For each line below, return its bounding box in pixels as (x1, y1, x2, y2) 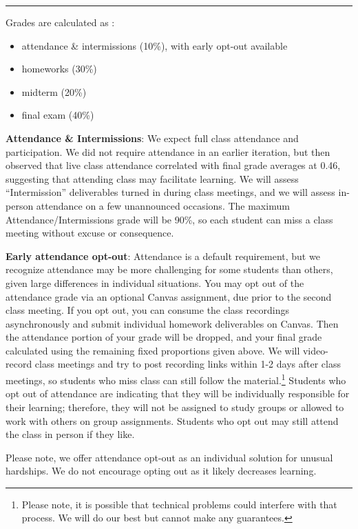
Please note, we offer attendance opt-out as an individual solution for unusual (6, 450, 333, 464)
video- (302, 343, 328, 357)
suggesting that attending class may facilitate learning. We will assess (6, 171, 299, 186)
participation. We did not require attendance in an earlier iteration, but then (6, 144, 330, 159)
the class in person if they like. (6, 427, 135, 441)
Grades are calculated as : (6, 15, 115, 29)
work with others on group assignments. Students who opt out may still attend (6, 413, 339, 428)
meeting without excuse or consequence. (6, 226, 174, 240)
